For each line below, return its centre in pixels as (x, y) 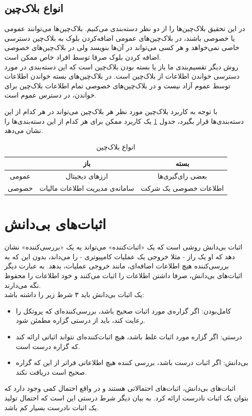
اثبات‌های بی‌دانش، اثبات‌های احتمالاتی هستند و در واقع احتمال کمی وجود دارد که (120, 388)
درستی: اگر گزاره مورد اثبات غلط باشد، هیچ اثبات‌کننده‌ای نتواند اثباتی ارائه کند (129, 336)
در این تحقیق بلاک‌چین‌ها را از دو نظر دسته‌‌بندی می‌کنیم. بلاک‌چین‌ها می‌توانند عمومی (125, 28)
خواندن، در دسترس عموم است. (51, 95)
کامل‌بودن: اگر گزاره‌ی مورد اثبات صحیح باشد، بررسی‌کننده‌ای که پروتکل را (123, 310)
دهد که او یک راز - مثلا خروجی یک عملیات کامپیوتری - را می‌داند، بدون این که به (120, 256)
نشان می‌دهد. (24, 130)
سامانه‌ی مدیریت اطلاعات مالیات (87, 188)
